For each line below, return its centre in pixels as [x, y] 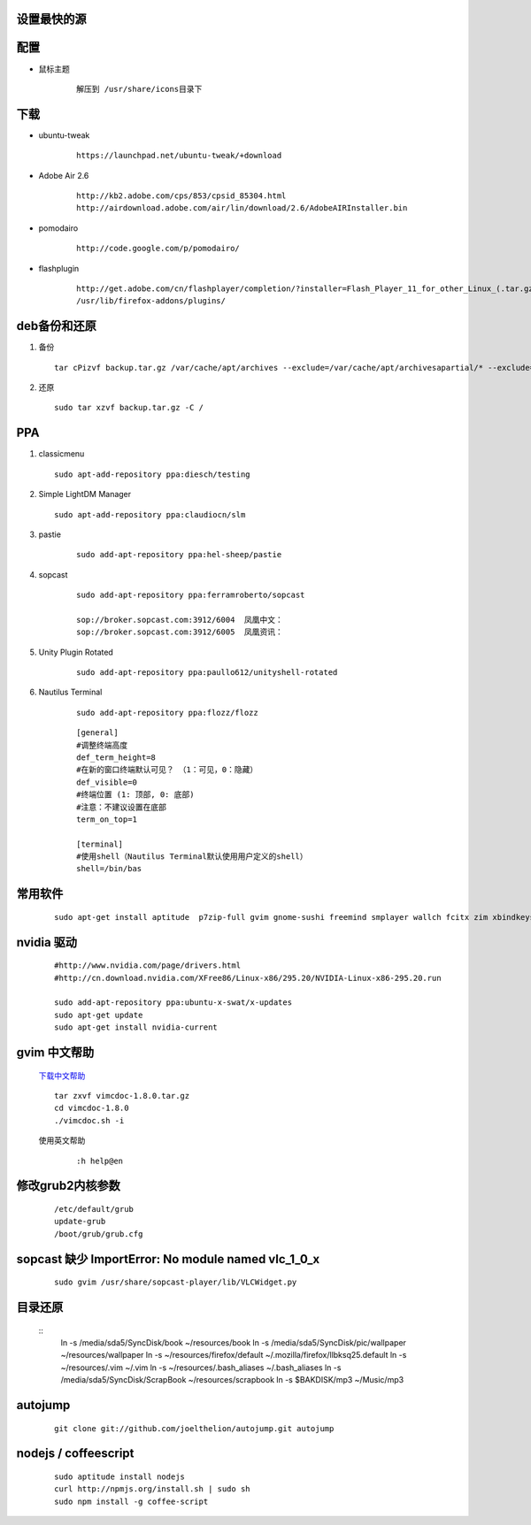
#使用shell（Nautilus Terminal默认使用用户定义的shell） [192, 857]
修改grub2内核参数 [69, 1186]
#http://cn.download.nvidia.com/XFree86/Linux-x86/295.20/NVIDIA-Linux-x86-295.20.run [248, 978]
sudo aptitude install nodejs [120, 1476]
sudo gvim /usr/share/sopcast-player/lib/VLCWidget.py [176, 1282]
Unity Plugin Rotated [76, 652]
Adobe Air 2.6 [64, 175]
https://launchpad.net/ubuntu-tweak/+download [179, 156]
